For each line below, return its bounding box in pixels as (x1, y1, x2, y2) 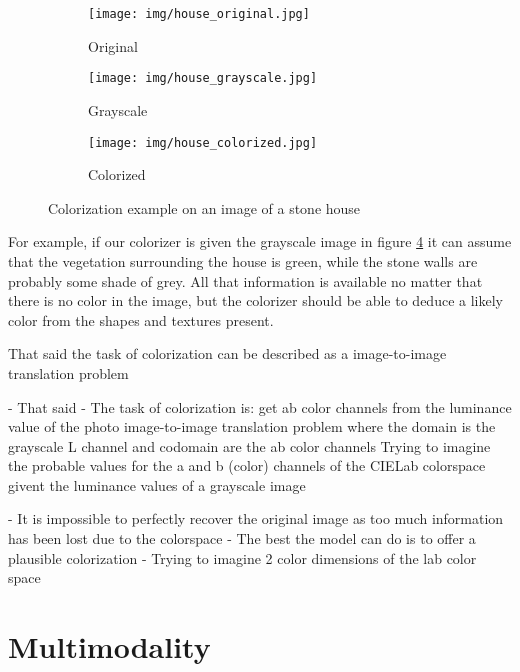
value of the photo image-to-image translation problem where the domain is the (8, 416, 496, 437)
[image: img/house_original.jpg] (88, 7, 310, 21)
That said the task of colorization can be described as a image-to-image (8, 343, 447, 364)
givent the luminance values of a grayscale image (8, 474, 306, 495)
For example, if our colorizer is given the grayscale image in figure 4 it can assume (8, 231, 512, 252)
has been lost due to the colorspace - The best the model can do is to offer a (8, 528, 476, 549)
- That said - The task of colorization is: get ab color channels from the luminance (8, 396, 512, 417)
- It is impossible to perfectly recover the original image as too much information (8, 508, 504, 529)
